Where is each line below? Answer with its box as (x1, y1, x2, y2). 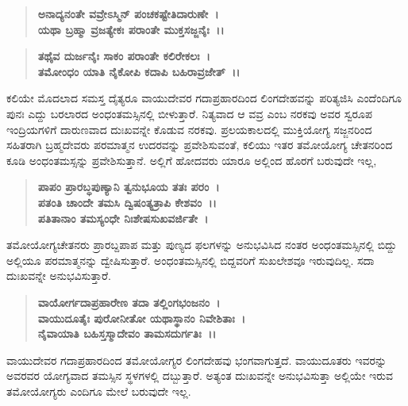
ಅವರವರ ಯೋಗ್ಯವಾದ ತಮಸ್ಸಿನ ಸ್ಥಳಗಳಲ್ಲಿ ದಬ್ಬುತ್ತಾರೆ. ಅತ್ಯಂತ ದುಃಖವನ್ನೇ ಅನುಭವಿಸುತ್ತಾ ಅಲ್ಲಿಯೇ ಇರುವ (6, 367, 394, 384)
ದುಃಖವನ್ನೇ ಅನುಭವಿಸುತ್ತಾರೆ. (6, 267, 111, 284)
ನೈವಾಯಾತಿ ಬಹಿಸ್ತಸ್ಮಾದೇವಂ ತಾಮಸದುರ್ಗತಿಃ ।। (37, 325, 217, 342)
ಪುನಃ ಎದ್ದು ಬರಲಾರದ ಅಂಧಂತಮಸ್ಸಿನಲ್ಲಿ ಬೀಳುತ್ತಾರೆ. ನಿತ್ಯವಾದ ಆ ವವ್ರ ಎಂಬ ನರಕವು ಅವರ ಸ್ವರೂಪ (6, 105, 372, 121)
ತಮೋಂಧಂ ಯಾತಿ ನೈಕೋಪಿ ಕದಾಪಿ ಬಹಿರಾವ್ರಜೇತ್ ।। (37, 63, 241, 79)
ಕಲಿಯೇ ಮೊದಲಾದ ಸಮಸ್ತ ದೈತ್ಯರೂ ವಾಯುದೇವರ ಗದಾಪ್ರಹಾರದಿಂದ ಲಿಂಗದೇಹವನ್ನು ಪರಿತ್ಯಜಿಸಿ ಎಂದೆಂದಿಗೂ (6, 90, 402, 106)
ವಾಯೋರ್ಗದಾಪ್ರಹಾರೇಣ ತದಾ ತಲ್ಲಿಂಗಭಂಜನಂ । (37, 293, 221, 310)
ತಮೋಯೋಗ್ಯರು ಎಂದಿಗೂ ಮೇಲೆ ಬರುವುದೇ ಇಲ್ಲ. (6, 382, 191, 399)
